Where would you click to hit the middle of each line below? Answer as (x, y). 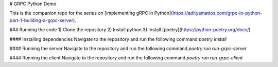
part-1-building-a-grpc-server (41, 20)
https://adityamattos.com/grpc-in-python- (218, 13)
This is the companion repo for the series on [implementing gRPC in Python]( (91, 13)
